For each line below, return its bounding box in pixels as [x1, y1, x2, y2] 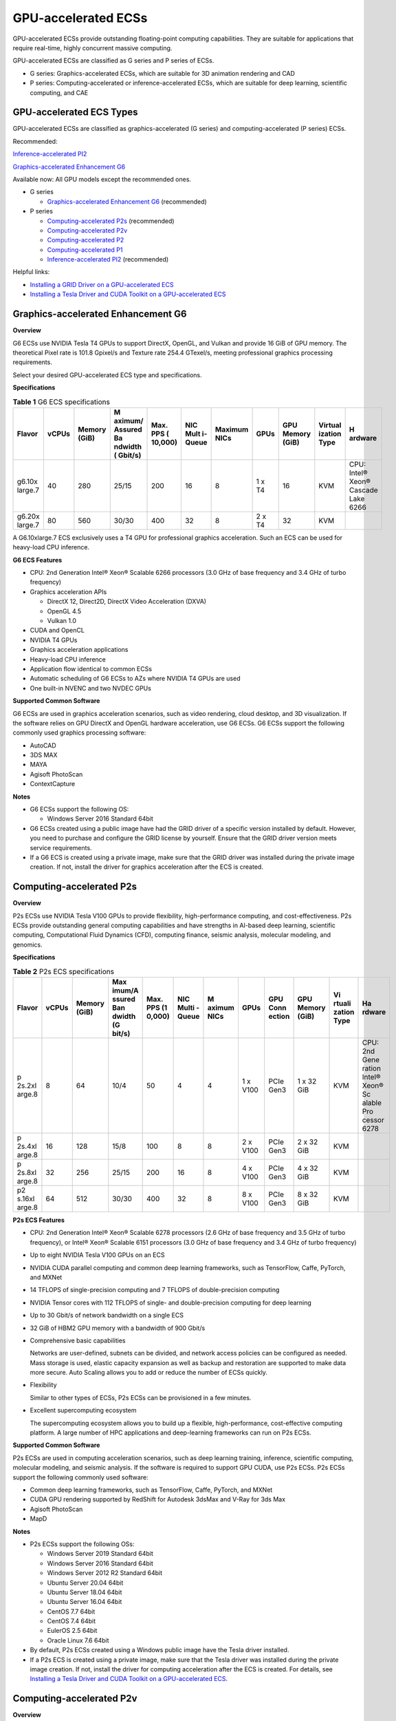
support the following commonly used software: [12, 1473, 148, 1481]
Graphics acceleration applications [30, 646, 129, 654]
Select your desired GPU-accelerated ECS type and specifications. [12, 370, 202, 379]
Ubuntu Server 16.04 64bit [47, 1598, 122, 1606]
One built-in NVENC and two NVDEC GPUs [30, 684, 151, 692]
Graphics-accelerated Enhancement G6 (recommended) [47, 197, 208, 206]
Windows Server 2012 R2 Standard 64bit [47, 1569, 163, 1577]
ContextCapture [30, 780, 76, 788]
